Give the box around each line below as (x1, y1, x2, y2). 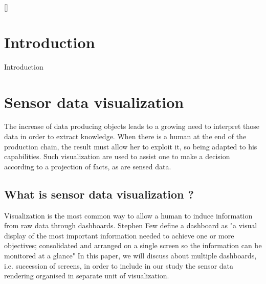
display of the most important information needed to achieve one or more (4, 230, 234, 241)
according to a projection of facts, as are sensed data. (4, 161, 171, 171)
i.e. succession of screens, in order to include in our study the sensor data (4, 260, 234, 271)
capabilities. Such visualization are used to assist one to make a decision (4, 151, 230, 162)
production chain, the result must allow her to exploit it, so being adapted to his (4, 141, 257, 151)
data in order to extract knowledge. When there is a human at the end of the (4, 131, 247, 142)
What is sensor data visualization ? (4, 186, 194, 202)
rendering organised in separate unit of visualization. (4, 270, 169, 281)
